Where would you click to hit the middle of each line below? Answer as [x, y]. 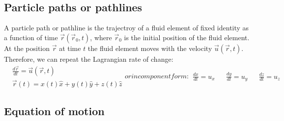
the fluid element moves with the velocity [150, 48]
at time [70, 48]
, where [101, 37]
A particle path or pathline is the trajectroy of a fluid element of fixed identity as [127, 28]
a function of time [31, 37]
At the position [27, 48]
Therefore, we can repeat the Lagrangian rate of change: [89, 59]
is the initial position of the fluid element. [187, 37]
